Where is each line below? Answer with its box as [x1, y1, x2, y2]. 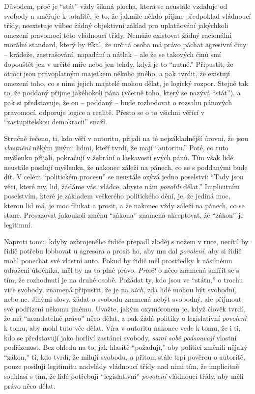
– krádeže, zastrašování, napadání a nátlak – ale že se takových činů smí [4, 49, 221, 59]
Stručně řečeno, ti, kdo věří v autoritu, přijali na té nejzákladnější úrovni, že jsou [4, 133, 249, 143]
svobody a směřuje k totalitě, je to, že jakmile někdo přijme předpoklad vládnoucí [4, 10, 251, 21]
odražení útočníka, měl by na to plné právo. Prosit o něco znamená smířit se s [4, 265, 239, 275]
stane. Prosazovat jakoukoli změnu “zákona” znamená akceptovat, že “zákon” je [4, 210, 244, 220]
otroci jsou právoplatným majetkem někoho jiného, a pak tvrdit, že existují [4, 68, 230, 79]
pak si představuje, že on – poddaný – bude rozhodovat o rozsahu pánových [4, 97, 232, 107]
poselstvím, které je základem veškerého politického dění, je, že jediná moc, [4, 191, 230, 201]
